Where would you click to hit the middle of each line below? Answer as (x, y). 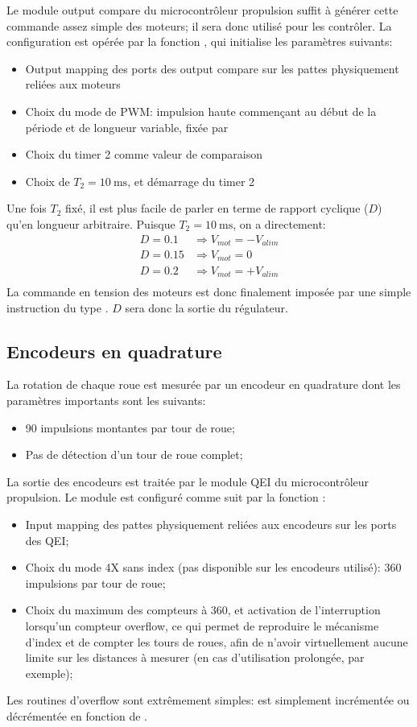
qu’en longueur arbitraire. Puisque (91, 223)
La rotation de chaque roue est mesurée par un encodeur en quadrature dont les (204, 384)
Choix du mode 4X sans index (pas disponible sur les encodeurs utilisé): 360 (213, 567)
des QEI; (47, 540)
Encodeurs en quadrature (114, 351)
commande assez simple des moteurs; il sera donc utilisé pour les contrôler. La (199, 25)
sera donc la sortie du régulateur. (206, 307)
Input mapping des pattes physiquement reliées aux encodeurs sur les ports (211, 524)
